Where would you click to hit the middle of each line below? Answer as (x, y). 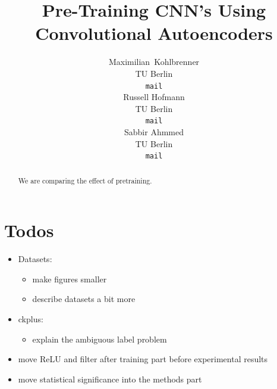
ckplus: (31, 319)
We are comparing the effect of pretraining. (85, 180)
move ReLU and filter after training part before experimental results (143, 359)
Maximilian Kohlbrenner (154, 62)
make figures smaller (70, 278)
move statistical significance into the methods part (110, 379)
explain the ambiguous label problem (100, 339)
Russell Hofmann (154, 97)
